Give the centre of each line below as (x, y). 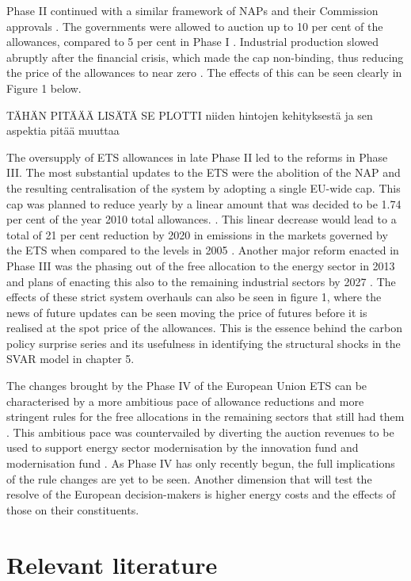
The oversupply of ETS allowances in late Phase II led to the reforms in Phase (197, 157)
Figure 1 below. (44, 88)
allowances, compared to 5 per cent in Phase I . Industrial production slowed (193, 42)
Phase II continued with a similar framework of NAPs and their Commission (192, 10)
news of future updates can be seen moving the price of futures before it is (187, 312)
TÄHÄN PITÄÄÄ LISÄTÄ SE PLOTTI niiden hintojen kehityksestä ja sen (190, 115)
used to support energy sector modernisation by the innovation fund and (183, 447)
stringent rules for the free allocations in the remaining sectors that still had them (205, 417)
